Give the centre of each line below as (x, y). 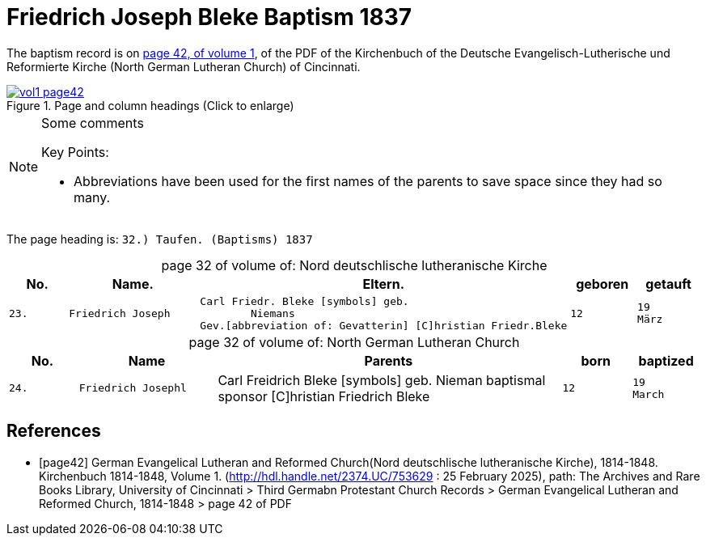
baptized (666, 360)
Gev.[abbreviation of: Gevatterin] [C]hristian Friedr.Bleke (384, 325)
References (54, 431)
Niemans (273, 313)
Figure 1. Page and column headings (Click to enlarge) (150, 105)
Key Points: (75, 152)
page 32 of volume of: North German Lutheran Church (354, 342)
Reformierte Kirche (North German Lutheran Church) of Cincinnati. (184, 66)
